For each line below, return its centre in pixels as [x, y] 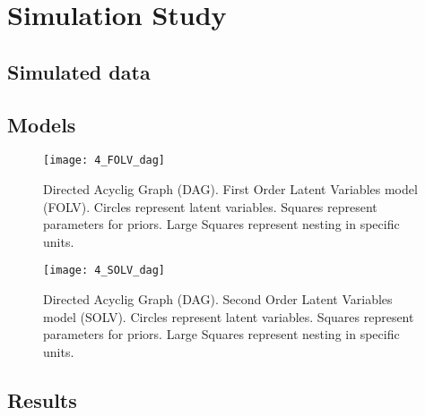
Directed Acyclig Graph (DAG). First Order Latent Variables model [230, 189]
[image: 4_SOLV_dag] [104, 271]
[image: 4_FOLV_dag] [104, 161]
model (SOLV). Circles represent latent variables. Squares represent [229, 316]
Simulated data [79, 71]
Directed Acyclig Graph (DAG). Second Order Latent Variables [218, 299]
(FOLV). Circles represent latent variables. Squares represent [210, 206]
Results [42, 399]
